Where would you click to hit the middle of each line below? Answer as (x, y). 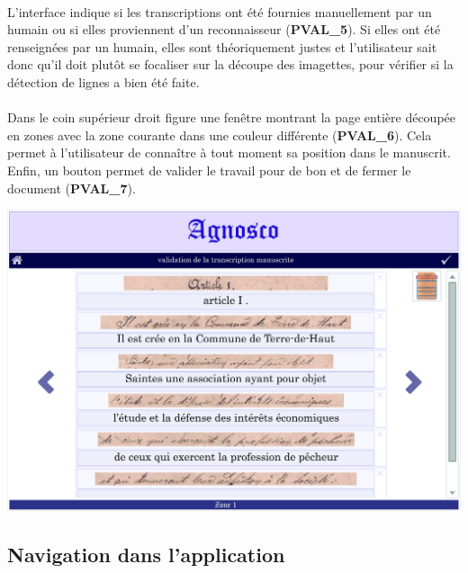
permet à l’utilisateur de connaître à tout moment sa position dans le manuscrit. (229, 152)
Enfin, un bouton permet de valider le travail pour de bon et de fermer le (209, 170)
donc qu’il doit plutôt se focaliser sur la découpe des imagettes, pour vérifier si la (230, 64)
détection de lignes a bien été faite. (103, 81)
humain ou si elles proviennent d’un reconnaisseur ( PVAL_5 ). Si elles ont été (224, 29)
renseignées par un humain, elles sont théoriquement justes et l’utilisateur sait (222, 46)
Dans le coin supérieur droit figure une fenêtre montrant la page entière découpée (232, 117)
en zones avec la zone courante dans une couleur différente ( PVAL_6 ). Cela (220, 134)
